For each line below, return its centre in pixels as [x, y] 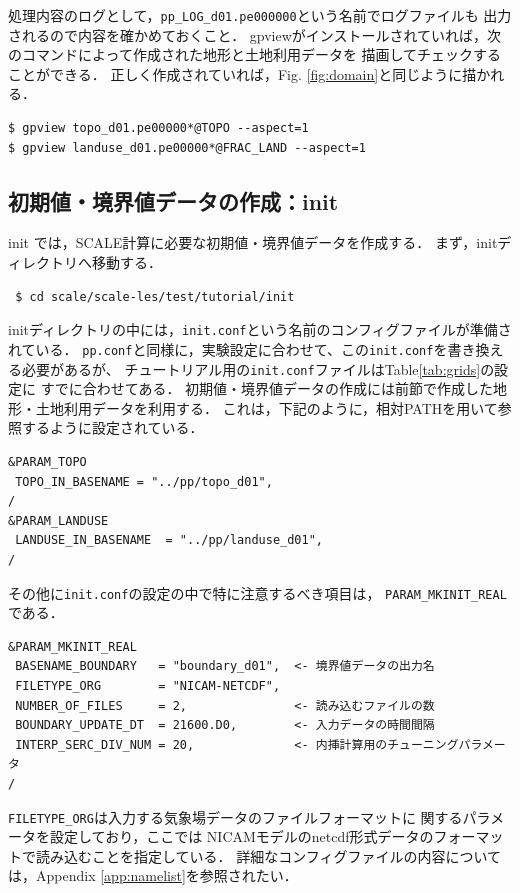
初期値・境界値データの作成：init [173, 200]
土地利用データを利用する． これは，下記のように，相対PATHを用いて [266, 407]
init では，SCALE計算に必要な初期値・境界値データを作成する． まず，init [253, 242]
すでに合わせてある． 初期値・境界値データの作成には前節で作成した [267, 388]
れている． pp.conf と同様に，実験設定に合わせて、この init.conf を [228, 348]
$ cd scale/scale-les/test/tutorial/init [155, 296]
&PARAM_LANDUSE [58, 520]
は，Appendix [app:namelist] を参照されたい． [153, 875]
